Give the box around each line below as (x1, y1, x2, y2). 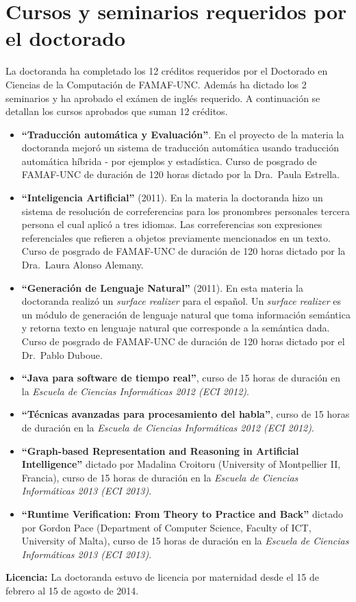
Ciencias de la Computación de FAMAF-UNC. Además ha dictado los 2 (5, 77, 307, 91)
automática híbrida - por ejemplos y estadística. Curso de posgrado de (21, 153, 317, 168)
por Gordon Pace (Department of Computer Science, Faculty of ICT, (21, 520, 311, 534)
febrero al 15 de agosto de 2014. (5, 583, 139, 597)
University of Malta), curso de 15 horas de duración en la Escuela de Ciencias (21, 534, 349, 548)
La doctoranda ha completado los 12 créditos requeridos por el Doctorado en (5, 64, 328, 78)
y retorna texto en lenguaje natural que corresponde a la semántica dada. (21, 321, 330, 335)
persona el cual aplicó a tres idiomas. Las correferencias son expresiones (21, 217, 322, 231)
